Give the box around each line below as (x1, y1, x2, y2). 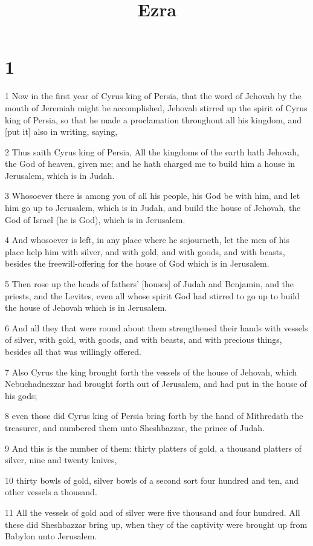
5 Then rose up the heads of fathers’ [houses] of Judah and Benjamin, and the (5, 278, 294, 290)
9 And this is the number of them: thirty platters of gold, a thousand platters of (5, 441, 302, 454)
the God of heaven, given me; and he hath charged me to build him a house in (5, 157, 295, 170)
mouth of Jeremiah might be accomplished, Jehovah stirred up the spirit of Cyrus (5, 101, 308, 114)
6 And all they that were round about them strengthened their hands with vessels (5, 321, 308, 334)
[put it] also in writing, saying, (5, 125, 118, 138)
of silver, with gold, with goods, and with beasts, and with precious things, (5, 333, 282, 346)
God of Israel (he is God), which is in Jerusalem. (5, 213, 186, 226)
